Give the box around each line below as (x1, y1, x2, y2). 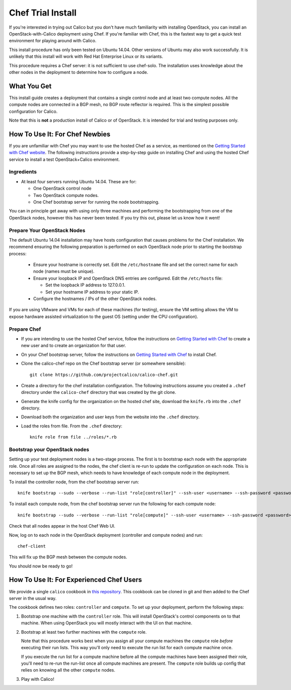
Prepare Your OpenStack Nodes (9, 227, 86, 233)
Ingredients (9, 168, 37, 175)
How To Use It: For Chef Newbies (9, 130, 111, 138)
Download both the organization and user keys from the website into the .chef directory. (21, 414, 200, 420)
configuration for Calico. (9, 108, 58, 114)
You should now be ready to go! (9, 563, 73, 569)
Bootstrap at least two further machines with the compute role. (21, 629, 147, 635)
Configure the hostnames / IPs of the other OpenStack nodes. (33, 296, 157, 301)
